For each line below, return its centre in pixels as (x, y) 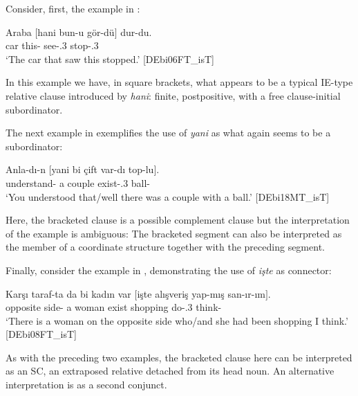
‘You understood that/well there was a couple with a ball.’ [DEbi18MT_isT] (168, 196)
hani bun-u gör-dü (76, 31)
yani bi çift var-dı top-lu (103, 169)
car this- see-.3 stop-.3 (52, 45)
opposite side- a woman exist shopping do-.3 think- (114, 307)
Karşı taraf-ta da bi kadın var (68, 293)
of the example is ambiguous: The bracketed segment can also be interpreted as (174, 233)
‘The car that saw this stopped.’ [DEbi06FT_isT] (110, 58)
